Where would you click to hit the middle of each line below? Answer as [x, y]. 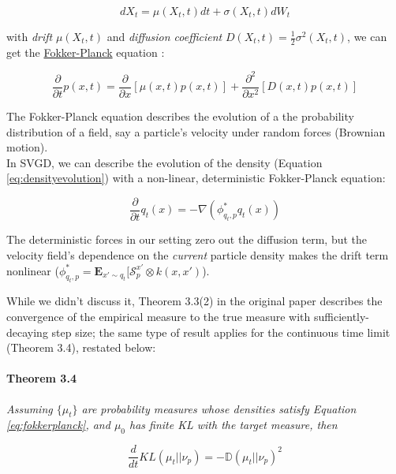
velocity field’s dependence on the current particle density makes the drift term [198, 255]
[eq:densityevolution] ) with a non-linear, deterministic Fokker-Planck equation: [196, 178]
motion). [27, 147]
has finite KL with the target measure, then [233, 425]
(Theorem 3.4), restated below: [81, 347]
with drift [30, 36]
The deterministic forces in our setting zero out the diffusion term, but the [187, 239]
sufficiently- [342, 316]
